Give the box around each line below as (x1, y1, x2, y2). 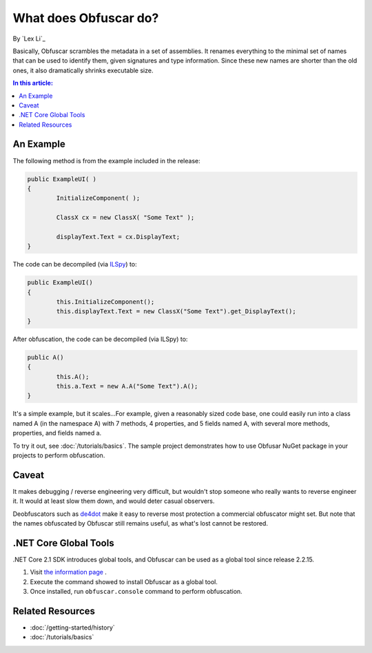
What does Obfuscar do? (12, 10, 159, 25)
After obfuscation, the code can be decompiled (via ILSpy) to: (12, 335, 188, 343)
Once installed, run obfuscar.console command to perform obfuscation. (30, 588, 242, 596)
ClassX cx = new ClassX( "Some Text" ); (56, 214, 195, 222)
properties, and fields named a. (12, 429, 102, 437)
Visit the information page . (30, 568, 107, 577)
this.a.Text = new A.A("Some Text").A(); (56, 382, 198, 390)
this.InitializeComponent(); (56, 298, 155, 306)
